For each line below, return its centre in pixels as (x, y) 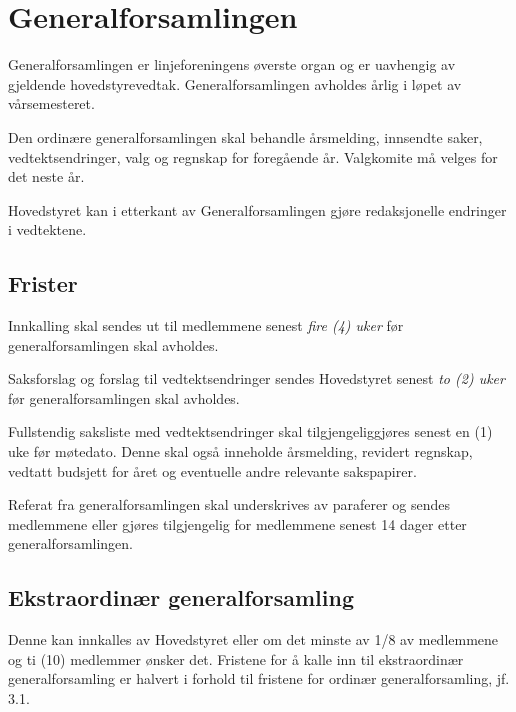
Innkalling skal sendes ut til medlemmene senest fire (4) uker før (206, 325)
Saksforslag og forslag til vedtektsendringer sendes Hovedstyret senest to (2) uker (256, 378)
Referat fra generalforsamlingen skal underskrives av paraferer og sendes (229, 504)
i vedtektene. (47, 229)
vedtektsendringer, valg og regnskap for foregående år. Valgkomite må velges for (253, 156)
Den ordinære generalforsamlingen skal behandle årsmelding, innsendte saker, (245, 136)
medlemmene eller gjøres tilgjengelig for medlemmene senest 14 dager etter (237, 523)
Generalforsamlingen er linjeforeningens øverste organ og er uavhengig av (232, 64)
